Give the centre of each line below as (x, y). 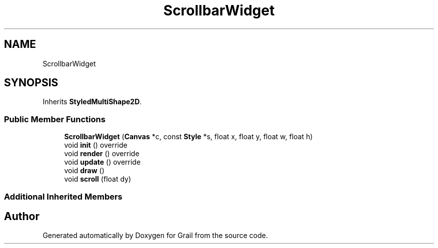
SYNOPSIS (31, 83)
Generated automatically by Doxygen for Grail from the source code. (155, 236)
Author (22, 216)
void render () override (102, 154)
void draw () (84, 171)
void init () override (96, 145)
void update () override (102, 162)
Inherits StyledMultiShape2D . (92, 102)
